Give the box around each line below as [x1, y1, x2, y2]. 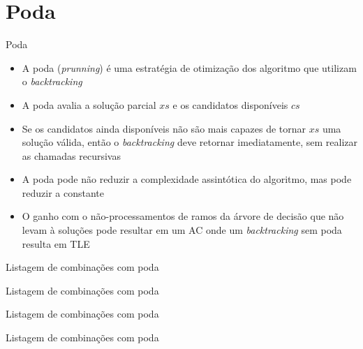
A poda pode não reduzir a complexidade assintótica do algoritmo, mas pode [22, 172, 352, 186]
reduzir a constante [22, 185, 105, 200]
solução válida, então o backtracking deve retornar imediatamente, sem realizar [22, 135, 357, 149]
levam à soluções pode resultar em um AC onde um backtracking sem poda [22, 223, 342, 237]
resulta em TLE [22, 236, 90, 251]
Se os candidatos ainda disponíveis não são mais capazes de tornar [22, 121, 306, 135]
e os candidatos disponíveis [172, 97, 288, 112]
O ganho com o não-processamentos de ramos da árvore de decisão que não [22, 209, 344, 223]
